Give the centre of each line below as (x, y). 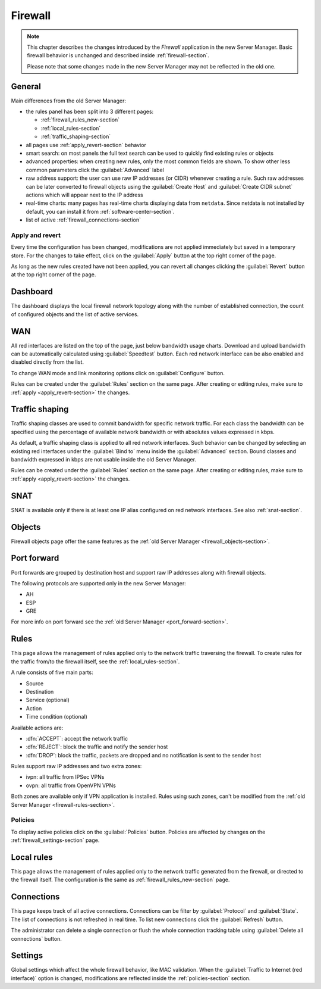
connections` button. (37, 938)
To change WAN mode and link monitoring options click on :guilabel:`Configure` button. (118, 373)
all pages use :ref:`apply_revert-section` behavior (86, 145)
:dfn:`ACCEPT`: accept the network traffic (77, 738)
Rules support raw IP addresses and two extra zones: (76, 766)
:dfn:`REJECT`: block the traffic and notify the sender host (97, 747)
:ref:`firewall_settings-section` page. (55, 840)
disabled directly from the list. (48, 362)
